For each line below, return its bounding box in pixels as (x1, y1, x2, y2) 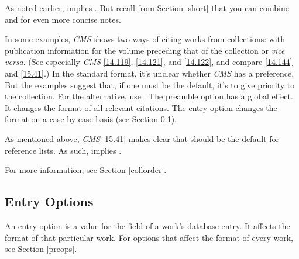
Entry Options (5, 192, 94, 210)
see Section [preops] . (5, 243, 77, 255)
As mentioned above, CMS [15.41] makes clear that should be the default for (5, 132, 280, 144)
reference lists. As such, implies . (5, 144, 122, 156)
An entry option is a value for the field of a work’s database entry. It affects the (5, 219, 290, 232)
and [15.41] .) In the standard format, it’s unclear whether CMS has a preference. (5, 67, 294, 79)
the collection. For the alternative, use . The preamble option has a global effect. (5, 90, 293, 102)
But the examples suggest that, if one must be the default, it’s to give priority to (5, 78, 295, 91)
